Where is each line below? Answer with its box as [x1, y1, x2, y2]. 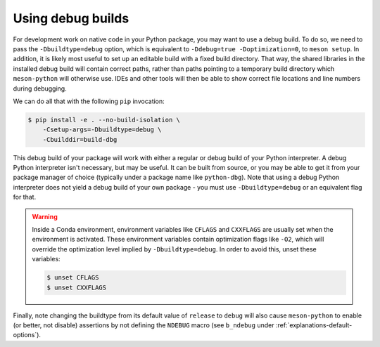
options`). [13, 331, 42, 339]
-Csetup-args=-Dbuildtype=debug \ [42, 126, 162, 133]
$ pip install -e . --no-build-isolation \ [27, 116, 181, 124]
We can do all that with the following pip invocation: [13, 97, 165, 105]
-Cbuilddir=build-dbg [42, 136, 118, 143]
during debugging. [13, 84, 67, 93]
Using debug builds [13, 11, 129, 26]
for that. [13, 193, 37, 202]
